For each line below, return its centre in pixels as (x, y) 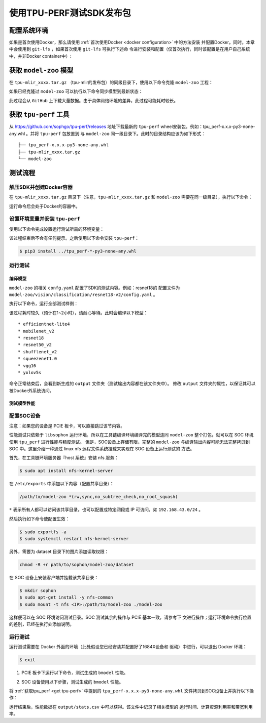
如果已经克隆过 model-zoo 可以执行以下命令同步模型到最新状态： (76, 91)
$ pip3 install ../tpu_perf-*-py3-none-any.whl (78, 251)
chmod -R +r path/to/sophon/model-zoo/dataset (77, 565)
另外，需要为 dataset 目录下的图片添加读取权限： (59, 552)
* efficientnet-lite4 (44, 324)
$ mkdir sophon (38, 591)
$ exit (27, 660)
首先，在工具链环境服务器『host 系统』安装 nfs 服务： (64, 458)
